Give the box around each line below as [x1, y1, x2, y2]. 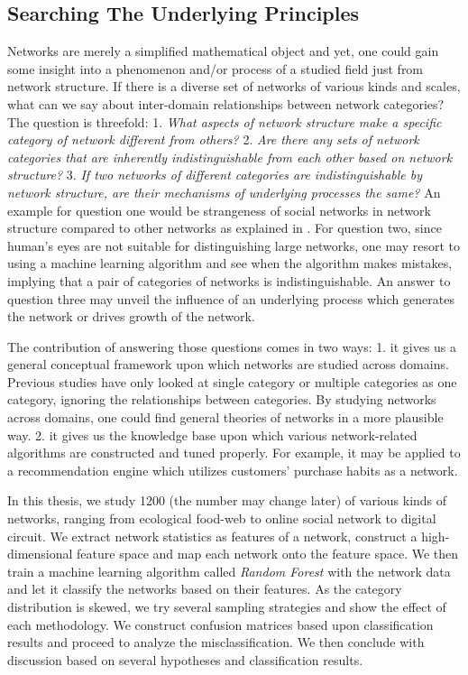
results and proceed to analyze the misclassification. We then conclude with [7, 633, 425, 652]
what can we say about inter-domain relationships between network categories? [7, 94, 445, 113]
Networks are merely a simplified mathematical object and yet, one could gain [7, 42, 439, 60]
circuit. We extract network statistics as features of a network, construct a [7, 526, 418, 545]
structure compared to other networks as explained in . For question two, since [7, 218, 442, 237]
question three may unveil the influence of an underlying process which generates [7, 289, 454, 308]
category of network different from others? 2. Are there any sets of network [7, 130, 419, 149]
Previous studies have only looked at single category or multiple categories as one [7, 372, 457, 391]
